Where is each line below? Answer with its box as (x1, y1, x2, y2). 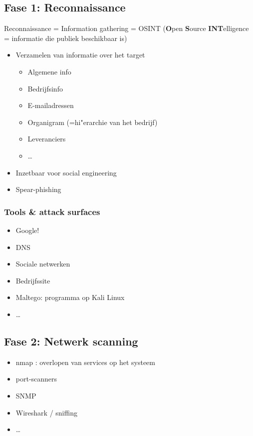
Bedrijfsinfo (27, 83, 63, 93)
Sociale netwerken (15, 258, 70, 269)
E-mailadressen (27, 100, 74, 110)
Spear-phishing (15, 184, 61, 194)
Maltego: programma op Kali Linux (15, 292, 125, 302)
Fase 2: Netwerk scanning (4, 333, 138, 348)
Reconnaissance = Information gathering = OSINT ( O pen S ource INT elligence (4, 23, 249, 33)
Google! (15, 224, 39, 235)
